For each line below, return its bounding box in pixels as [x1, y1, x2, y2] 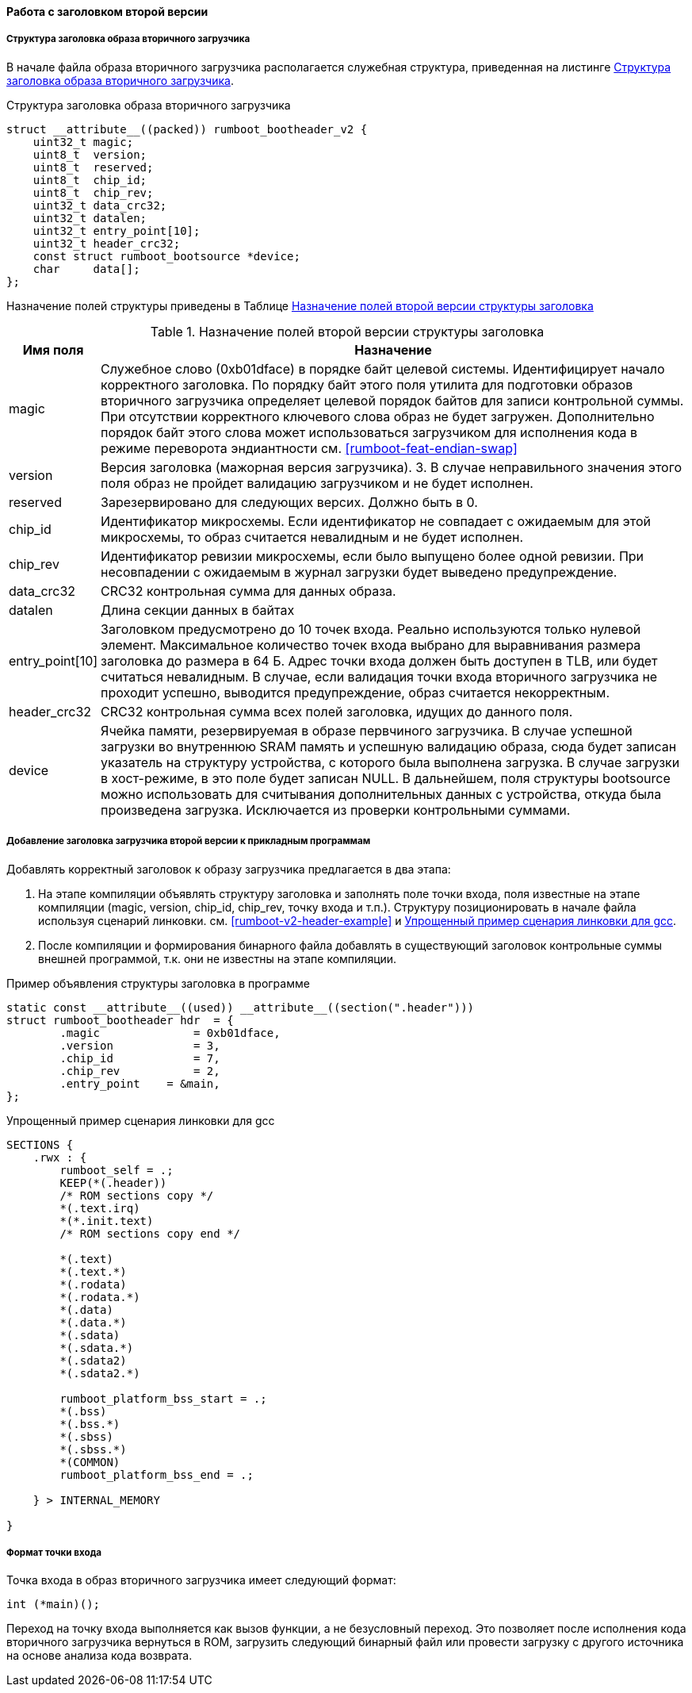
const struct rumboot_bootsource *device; [32, 249, 300, 263]
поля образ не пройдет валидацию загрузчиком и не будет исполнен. [101, 474, 533, 491]
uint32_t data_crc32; [32, 198, 167, 212]
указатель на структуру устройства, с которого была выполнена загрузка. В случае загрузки [101, 754, 680, 770]
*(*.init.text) [59, 1214, 154, 1227]
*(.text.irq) [59, 1201, 140, 1215]
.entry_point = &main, [59, 1077, 220, 1090]
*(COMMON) [59, 1455, 120, 1468]
